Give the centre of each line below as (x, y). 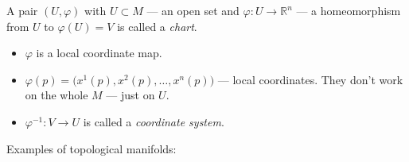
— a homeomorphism (349, 10)
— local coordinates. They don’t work (310, 79)
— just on (130, 95)
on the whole (56, 95)
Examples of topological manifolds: (92, 148)
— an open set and (193, 10)
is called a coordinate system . (154, 121)
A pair (22, 10)
